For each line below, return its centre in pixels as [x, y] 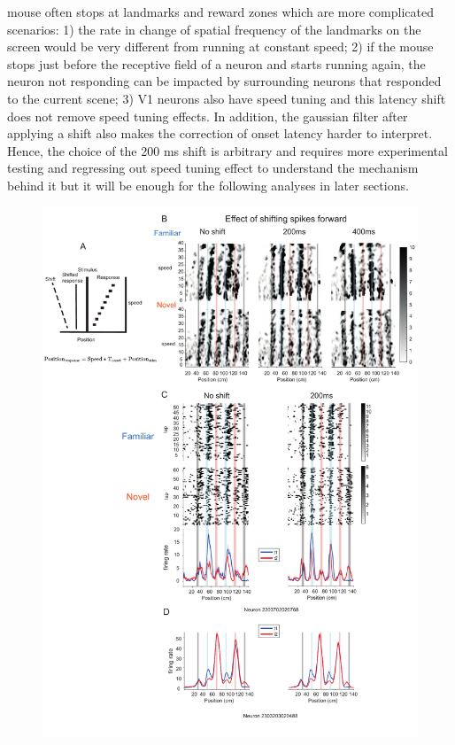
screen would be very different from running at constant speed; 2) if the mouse [220, 47]
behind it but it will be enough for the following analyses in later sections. [208, 185]
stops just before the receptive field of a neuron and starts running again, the [216, 63]
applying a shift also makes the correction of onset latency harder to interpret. [220, 133]
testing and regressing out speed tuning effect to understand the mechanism [213, 168]
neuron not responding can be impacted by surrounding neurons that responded [224, 81]
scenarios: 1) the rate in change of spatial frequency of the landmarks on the [214, 29]
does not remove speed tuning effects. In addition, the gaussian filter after [208, 116]
